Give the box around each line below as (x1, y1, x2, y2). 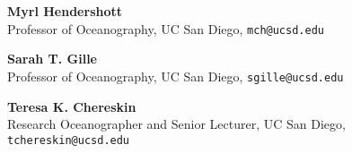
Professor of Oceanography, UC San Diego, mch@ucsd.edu (7, 19, 324, 38)
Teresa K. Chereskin (7, 97, 136, 115)
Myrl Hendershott (7, 2, 123, 20)
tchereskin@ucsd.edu (7, 133, 130, 147)
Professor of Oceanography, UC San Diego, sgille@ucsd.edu (7, 66, 344, 85)
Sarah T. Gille (7, 49, 98, 68)
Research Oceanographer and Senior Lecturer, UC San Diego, (7, 115, 346, 133)
